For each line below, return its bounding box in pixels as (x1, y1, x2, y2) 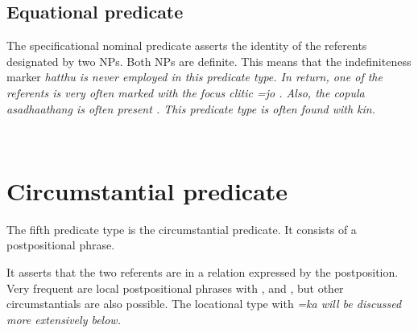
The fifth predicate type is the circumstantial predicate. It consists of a (6, 220, 357, 237)
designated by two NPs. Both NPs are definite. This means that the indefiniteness (6, 52, 412, 69)
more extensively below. (6, 310, 121, 327)
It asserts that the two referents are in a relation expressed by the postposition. (6, 264, 399, 281)
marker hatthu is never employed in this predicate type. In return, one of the (6, 68, 383, 85)
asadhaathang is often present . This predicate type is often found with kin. (6, 100, 376, 117)
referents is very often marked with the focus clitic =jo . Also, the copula (6, 84, 365, 101)
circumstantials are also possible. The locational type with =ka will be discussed (6, 295, 402, 312)
